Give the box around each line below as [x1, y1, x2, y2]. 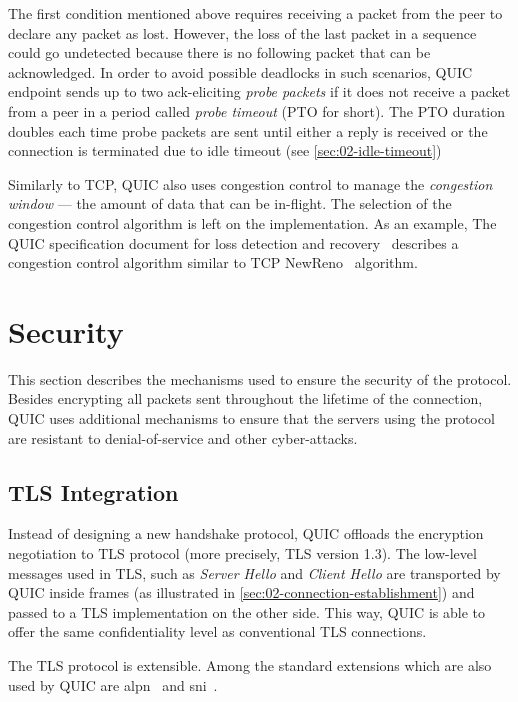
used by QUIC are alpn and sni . [8, 674, 218, 695]
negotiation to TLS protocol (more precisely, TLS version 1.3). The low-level [8, 543, 477, 564]
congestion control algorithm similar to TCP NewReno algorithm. [8, 252, 418, 273]
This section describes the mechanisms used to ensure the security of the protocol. [8, 368, 512, 389]
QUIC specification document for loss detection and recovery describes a [8, 232, 459, 253]
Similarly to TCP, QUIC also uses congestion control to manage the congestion [8, 173, 493, 194]
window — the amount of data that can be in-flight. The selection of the [8, 193, 452, 214]
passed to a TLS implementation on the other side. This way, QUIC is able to [8, 601, 485, 622]
